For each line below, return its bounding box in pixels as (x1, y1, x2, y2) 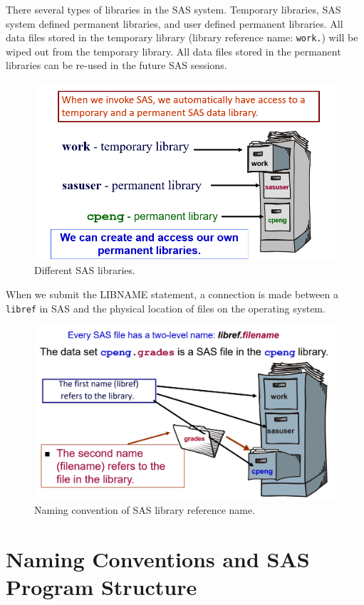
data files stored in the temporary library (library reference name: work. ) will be (6, 30, 358, 45)
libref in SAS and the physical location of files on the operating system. (6, 300, 326, 315)
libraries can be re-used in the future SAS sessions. (6, 58, 227, 73)
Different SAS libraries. (34, 263, 135, 278)
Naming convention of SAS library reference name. (34, 503, 256, 517)
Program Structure (6, 572, 197, 601)
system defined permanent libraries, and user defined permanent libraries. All (6, 16, 343, 31)
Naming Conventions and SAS (6, 544, 310, 574)
